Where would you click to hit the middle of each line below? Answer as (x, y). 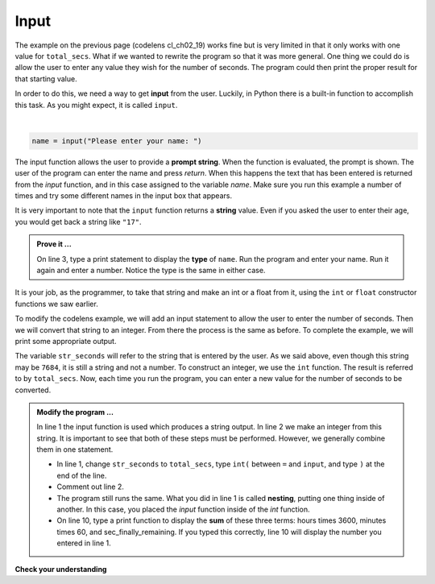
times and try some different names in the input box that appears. (124, 196)
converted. (33, 390)
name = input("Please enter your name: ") (117, 141)
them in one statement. (75, 449)
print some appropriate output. (66, 341)
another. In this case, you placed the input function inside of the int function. (183, 509)
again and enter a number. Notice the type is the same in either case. (151, 270)
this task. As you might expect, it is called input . (96, 105)
